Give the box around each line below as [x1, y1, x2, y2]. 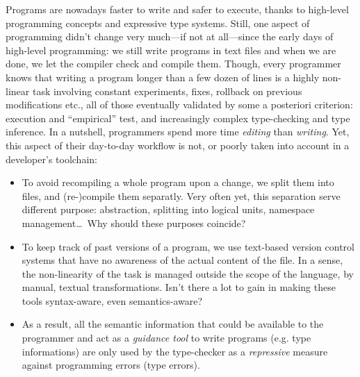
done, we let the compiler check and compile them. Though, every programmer [6, 56, 341, 71]
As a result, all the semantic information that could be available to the [22, 317, 324, 331]
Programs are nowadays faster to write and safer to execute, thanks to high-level [6, 2, 349, 16]
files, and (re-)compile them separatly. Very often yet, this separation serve [22, 188, 341, 203]
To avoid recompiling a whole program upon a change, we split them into [22, 175, 334, 190]
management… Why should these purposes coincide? [22, 215, 246, 230]
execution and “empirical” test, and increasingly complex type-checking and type [6, 110, 350, 125]
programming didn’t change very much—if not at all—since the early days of [6, 29, 334, 44]
